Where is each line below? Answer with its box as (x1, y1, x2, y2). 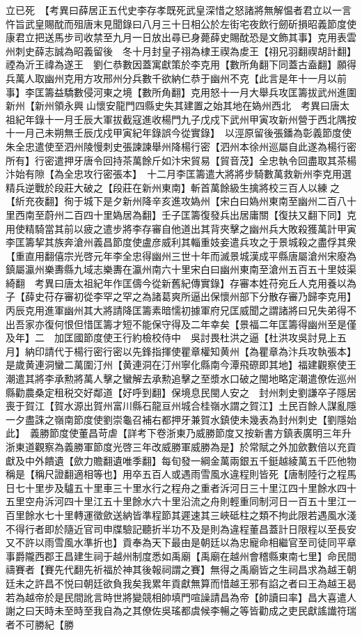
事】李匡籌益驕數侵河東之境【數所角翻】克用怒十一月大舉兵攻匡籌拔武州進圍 (6, 84, 356, 99)
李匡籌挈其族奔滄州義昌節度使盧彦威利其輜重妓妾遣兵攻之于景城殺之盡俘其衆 (6, 235, 356, 249)
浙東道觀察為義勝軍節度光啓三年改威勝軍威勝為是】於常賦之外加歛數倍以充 (6, 440, 347, 453)
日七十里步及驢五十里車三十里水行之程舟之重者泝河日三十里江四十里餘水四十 (6, 480, 356, 495)
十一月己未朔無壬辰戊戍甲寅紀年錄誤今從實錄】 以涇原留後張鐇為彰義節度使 (6, 125, 352, 140)
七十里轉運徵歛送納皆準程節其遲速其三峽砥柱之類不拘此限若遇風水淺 (44, 507, 356, 522)
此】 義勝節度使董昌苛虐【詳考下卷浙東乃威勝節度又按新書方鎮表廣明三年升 (6, 426, 352, 440)
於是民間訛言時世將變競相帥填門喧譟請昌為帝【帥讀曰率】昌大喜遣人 (44, 589, 356, 604)
